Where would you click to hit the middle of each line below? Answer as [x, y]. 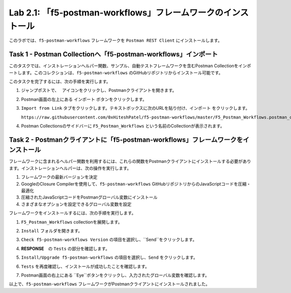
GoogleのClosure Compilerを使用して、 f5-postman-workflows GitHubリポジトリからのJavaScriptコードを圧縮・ [136, 184]
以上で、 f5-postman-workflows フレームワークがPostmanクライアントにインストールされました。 [110, 284]
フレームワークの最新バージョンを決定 [59, 177]
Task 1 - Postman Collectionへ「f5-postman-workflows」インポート [113, 54]
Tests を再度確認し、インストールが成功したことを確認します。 [85, 266]
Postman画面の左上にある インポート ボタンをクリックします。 [84, 99]
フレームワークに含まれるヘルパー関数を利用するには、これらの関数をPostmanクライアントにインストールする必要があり [130, 161]
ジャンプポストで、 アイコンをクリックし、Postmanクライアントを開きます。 [99, 90]
